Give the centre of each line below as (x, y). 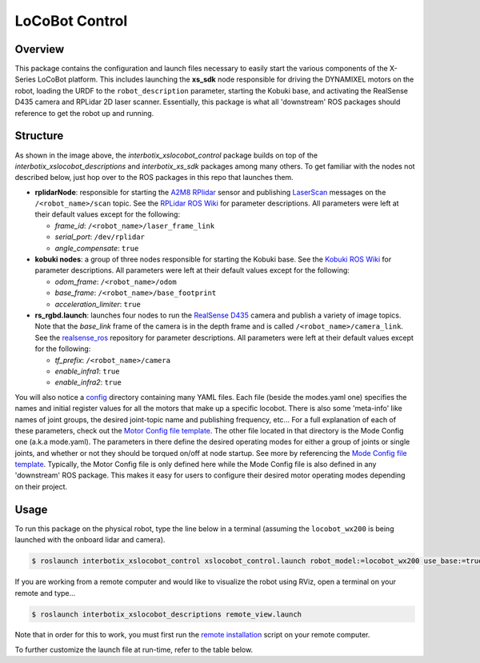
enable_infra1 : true (87, 371)
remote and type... (45, 593)
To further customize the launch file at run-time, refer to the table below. (134, 649)
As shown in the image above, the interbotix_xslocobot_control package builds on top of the (166, 155)
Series (25, 79)
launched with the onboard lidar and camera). (90, 540)
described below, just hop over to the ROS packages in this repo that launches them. (154, 178)
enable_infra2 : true (88, 382)
